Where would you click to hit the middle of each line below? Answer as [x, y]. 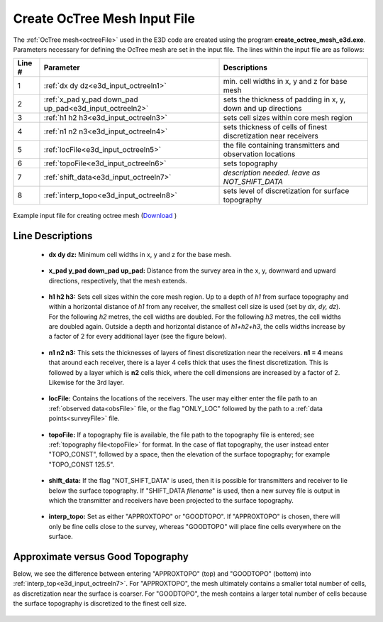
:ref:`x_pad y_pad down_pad [91, 99]
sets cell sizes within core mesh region [288, 118]
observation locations [259, 154]
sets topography [250, 163]
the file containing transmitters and [281, 146]
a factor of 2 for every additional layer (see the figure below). [138, 337]
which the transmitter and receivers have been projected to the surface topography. [171, 500]
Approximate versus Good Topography [101, 556]
